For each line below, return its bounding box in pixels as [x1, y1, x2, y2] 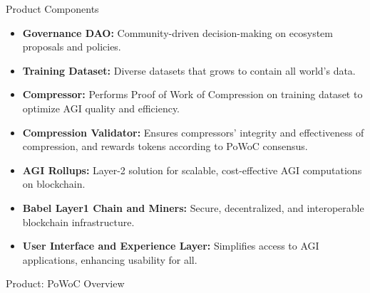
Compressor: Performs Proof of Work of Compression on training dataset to [22, 87, 363, 102]
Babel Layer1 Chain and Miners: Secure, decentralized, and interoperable [22, 200, 364, 215]
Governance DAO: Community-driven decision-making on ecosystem [22, 25, 333, 40]
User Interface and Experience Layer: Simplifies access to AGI [22, 238, 319, 253]
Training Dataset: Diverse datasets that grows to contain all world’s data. [22, 63, 356, 78]
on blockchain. [22, 176, 86, 191]
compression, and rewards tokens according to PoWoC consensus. [22, 139, 308, 154]
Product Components [6, 1, 99, 16]
